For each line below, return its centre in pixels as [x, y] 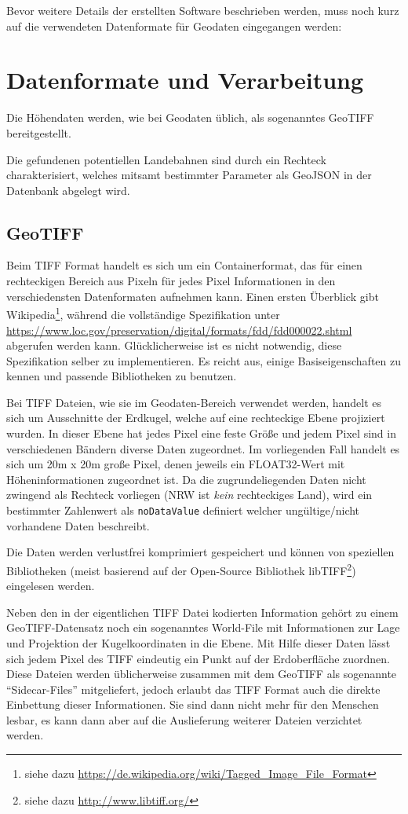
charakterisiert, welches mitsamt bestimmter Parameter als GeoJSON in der [189, 175]
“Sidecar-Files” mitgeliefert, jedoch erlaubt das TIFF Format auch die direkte [193, 689]
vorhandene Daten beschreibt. [78, 525]
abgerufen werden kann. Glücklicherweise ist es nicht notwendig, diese [174, 345]
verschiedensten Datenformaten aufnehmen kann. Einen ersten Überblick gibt [193, 296]
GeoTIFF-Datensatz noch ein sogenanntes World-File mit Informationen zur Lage [203, 627]
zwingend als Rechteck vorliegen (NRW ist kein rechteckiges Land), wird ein [189, 495]
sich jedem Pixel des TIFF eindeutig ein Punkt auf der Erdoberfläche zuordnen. [198, 658]
